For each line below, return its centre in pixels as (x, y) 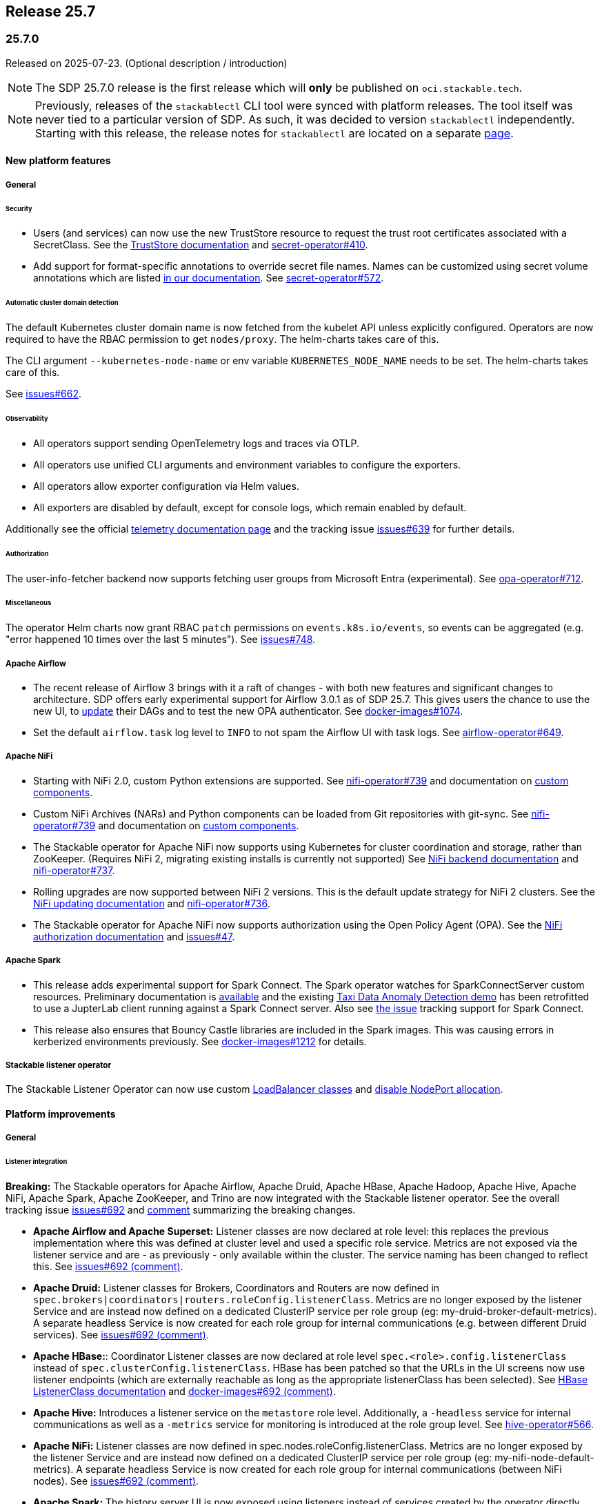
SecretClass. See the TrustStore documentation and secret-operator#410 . (201, 245)
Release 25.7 (51, 11)
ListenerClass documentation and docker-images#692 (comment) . (184, 1392)
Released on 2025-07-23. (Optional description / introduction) (147, 63)
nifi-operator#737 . (74, 870)
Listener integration (37, 1162)
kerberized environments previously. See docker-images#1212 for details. (200, 1041)
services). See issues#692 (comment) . (121, 1335)
